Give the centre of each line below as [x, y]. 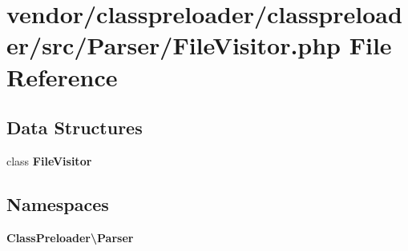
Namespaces [58, 203]
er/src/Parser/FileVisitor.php [174, 45]
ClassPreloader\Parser [70, 237]
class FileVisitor [49, 160]
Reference [62, 76]
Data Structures [75, 127]
